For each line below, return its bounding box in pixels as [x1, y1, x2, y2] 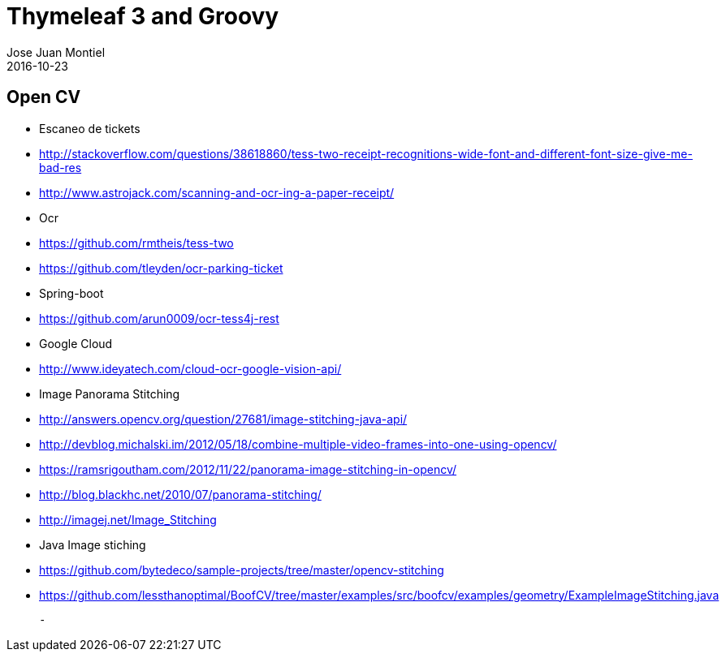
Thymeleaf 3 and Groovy [6, 2, 279, 30]
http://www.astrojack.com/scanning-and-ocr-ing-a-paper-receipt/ [39, 185, 395, 200]
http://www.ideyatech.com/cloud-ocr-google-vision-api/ [39, 361, 342, 376]
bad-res [39, 160, 82, 174]
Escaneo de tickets [39, 121, 140, 135]
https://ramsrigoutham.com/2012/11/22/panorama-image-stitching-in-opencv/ [39, 462, 457, 476]
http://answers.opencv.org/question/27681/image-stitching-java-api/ [39, 411, 408, 426]
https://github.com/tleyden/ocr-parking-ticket [39, 260, 283, 275]
